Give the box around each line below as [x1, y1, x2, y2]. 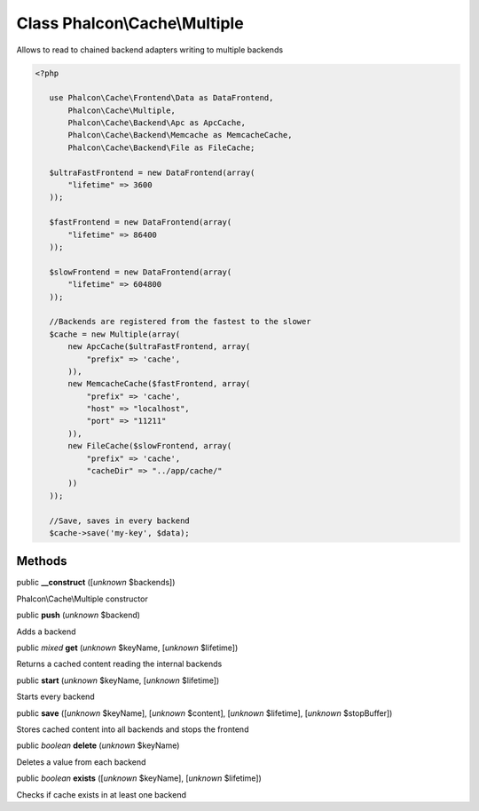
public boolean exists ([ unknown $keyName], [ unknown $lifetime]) [16, 773, 262, 783]
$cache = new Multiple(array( [49, 329, 181, 339]
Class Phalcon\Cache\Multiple [16, 13, 244, 33]
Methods [16, 553, 67, 568]
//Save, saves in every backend [49, 515, 190, 526]
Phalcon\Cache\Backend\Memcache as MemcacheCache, [67, 130, 293, 140]
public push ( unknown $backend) [16, 609, 141, 621]
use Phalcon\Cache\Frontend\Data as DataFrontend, [49, 93, 274, 103]
